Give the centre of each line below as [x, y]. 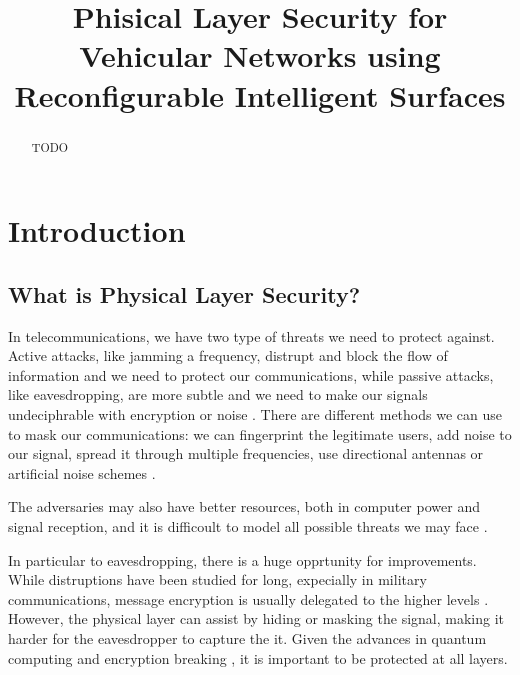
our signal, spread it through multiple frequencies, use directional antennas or [246, 453]
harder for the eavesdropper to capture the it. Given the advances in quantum [247, 637]
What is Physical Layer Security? [184, 293]
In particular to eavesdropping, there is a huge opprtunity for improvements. [242, 559]
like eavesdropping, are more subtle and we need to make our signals [218, 394]
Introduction [97, 230]
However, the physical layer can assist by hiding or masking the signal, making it [256, 618]
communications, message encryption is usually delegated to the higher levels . [248, 598]
